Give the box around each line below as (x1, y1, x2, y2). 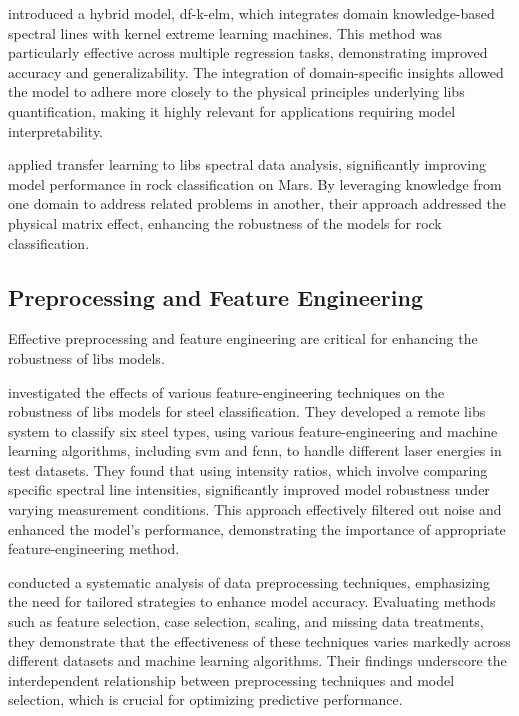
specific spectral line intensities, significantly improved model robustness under (8, 479, 490, 500)
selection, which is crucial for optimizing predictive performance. (8, 689, 403, 710)
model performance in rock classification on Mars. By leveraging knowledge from (8, 173, 502, 194)
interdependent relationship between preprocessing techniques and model (8, 669, 455, 690)
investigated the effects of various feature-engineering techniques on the (8, 381, 445, 402)
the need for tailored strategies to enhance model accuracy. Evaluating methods (8, 591, 496, 612)
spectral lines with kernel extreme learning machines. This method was (8, 22, 443, 43)
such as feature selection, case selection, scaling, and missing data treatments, (8, 611, 484, 632)
